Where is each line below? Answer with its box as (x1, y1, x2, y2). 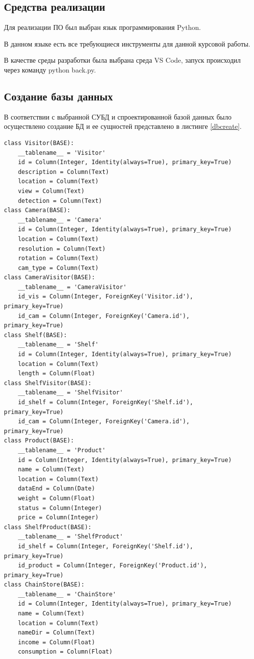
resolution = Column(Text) (18, 245, 106, 252)
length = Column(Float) (18, 370, 95, 377)
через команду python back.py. (4, 64, 96, 74)
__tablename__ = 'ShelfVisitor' (18, 389, 123, 396)
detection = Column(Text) (18, 197, 102, 204)
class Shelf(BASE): (4, 331, 67, 339)
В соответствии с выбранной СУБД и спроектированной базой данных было (4, 111, 232, 122)
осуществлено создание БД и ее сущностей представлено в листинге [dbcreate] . (4, 121, 242, 131)
